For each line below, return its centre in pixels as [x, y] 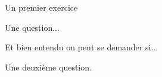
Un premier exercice [41, 7]
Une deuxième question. [48, 67]
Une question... [32, 27]
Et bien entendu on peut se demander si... [82, 47]
